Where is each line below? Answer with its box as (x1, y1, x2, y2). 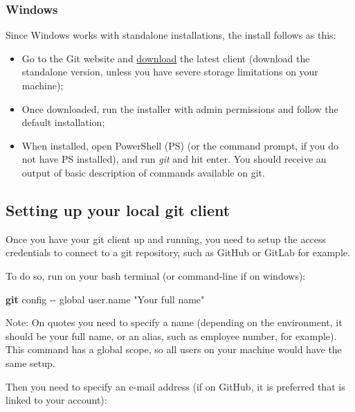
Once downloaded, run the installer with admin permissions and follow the (21, 101, 338, 116)
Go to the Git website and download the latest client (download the (21, 51, 310, 65)
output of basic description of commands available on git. (21, 165, 265, 179)
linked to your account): (6, 393, 107, 407)
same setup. (6, 355, 55, 370)
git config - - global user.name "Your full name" (6, 292, 205, 306)
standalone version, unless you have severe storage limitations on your (21, 64, 318, 79)
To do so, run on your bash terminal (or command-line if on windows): (6, 268, 306, 283)
